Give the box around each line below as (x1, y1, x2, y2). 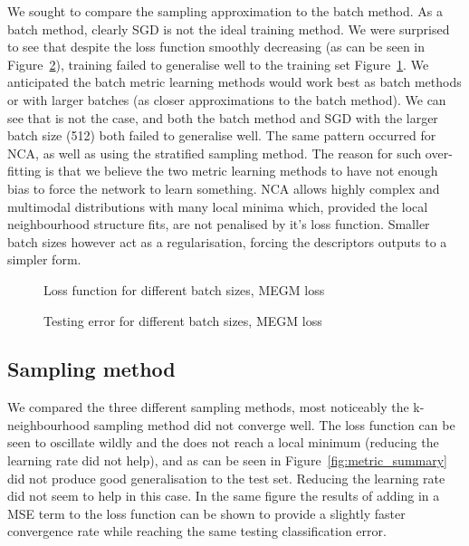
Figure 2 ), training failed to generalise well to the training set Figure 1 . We (7, 54, 429, 73)
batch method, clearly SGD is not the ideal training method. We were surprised (7, 19, 450, 38)
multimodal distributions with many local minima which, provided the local (7, 196, 428, 216)
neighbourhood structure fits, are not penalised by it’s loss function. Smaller (7, 215, 430, 234)
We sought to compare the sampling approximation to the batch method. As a (7, 2, 443, 20)
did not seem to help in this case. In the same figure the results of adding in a (7, 486, 440, 505)
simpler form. (7, 250, 81, 269)
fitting (7, 161, 42, 180)
